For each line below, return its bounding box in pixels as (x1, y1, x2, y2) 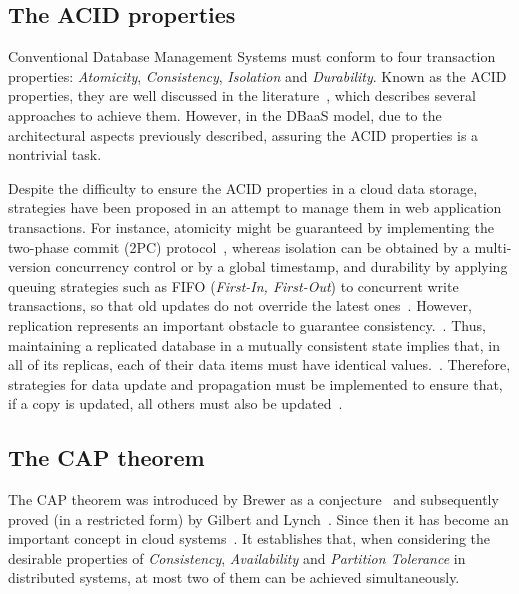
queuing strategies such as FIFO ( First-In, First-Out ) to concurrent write (8, 275, 459, 296)
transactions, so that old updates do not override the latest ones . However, (8, 295, 472, 316)
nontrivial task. (8, 144, 102, 165)
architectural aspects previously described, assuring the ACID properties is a (8, 124, 479, 145)
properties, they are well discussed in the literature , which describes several (8, 85, 476, 106)
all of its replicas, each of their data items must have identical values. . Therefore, (8, 354, 511, 375)
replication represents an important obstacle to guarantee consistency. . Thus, (8, 314, 486, 335)
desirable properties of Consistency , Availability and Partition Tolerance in (8, 547, 466, 568)
